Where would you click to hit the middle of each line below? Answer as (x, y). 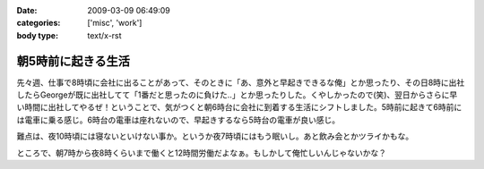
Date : (27, 10)
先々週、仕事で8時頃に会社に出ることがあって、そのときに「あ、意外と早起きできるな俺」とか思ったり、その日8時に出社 (241, 82)
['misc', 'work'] (115, 23)
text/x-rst (104, 35)
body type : (37, 35)
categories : (39, 23)
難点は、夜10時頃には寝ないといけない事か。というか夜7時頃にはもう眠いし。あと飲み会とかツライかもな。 (215, 136)
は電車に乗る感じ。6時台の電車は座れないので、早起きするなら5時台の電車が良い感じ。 (178, 120)
